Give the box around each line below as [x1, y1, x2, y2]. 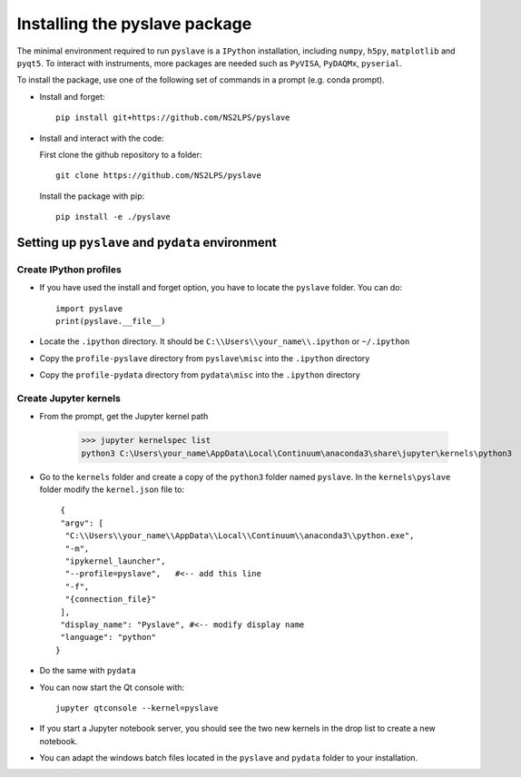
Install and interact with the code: [39, 133, 164, 143]
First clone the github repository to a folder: [39, 149, 202, 160]
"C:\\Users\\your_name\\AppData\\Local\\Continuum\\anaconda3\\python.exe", [64, 531, 415, 541]
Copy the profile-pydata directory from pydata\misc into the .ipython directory [39, 369, 360, 380]
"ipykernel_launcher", [64, 556, 166, 566]
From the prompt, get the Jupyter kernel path [39, 411, 209, 422]
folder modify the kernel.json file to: [39, 484, 185, 495]
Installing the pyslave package [16, 14, 252, 34]
